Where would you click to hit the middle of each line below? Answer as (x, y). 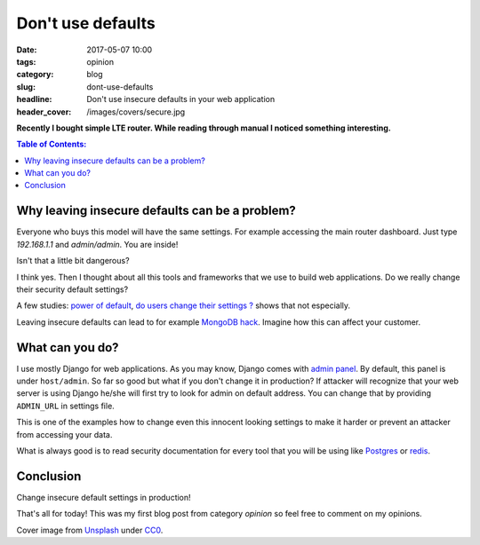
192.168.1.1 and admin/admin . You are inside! (97, 244)
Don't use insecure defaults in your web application (181, 99)
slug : (26, 87)
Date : (27, 50)
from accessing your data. (64, 434)
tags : (26, 61)
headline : (34, 99)
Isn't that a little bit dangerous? (73, 261)
